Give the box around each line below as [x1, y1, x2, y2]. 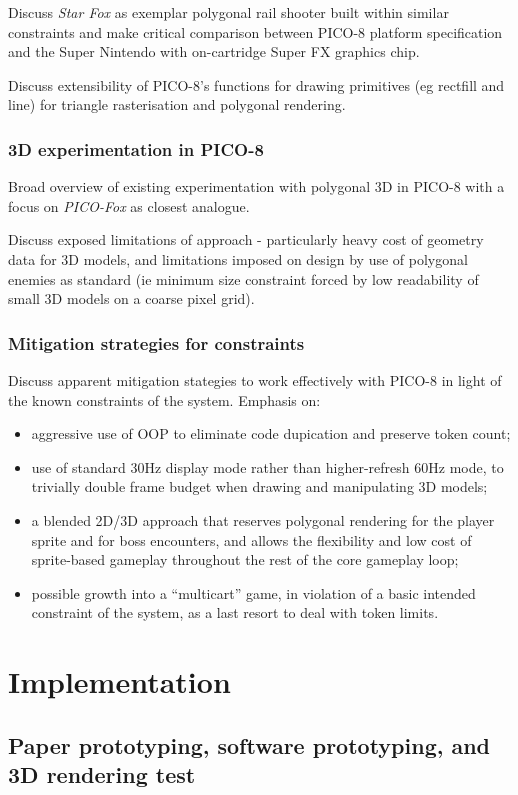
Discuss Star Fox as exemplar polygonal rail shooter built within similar [8, 2, 449, 22]
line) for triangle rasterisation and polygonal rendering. [8, 94, 346, 115]
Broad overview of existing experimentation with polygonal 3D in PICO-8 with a [8, 176, 505, 197]
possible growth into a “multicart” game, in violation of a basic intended [31, 582, 476, 603]
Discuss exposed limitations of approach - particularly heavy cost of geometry [8, 229, 484, 250]
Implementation [8, 661, 231, 702]
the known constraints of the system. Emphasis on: [8, 389, 321, 410]
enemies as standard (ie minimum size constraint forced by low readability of [8, 268, 479, 289]
